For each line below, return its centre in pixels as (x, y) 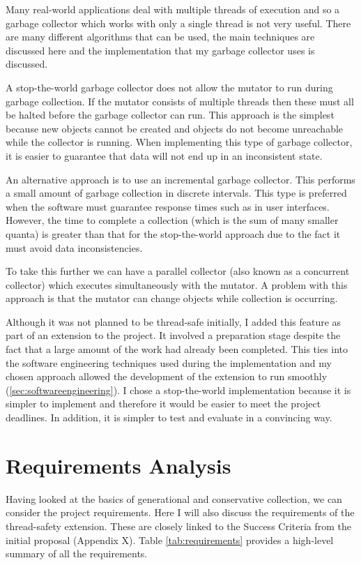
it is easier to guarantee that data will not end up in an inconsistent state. (164, 155)
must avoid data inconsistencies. (74, 247)
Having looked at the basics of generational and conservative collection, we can (174, 498)
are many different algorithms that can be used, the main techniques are (160, 37)
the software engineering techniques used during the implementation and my (169, 362)
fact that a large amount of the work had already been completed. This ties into (177, 349)
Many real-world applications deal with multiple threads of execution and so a (173, 9)
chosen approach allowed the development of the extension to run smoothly (167, 376)
